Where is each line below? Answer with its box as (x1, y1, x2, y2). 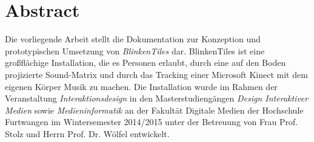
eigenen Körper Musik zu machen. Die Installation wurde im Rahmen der (5, 80, 278, 92)
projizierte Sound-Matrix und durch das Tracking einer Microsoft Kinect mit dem (5, 68, 308, 80)
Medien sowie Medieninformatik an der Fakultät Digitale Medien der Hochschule (5, 103, 304, 116)
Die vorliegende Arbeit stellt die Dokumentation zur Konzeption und (5, 33, 261, 45)
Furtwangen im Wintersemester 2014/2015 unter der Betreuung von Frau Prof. (5, 115, 298, 128)
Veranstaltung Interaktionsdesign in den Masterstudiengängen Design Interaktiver (5, 92, 309, 105)
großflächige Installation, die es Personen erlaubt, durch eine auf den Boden (5, 56, 286, 69)
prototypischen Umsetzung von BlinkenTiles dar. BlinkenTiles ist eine (5, 44, 265, 57)
